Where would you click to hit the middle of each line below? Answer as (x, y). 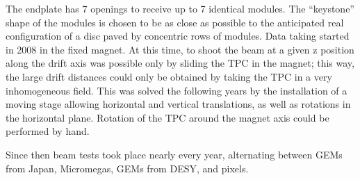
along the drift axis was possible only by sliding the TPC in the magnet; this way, (180, 63)
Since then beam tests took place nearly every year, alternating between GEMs (174, 154)
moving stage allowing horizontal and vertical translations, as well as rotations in (178, 104)
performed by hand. (48, 131)
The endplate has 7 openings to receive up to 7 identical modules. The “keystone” (180, 8)
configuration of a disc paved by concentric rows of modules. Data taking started (178, 36)
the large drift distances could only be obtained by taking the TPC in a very (169, 76)
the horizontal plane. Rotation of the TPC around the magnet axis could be (167, 117)
